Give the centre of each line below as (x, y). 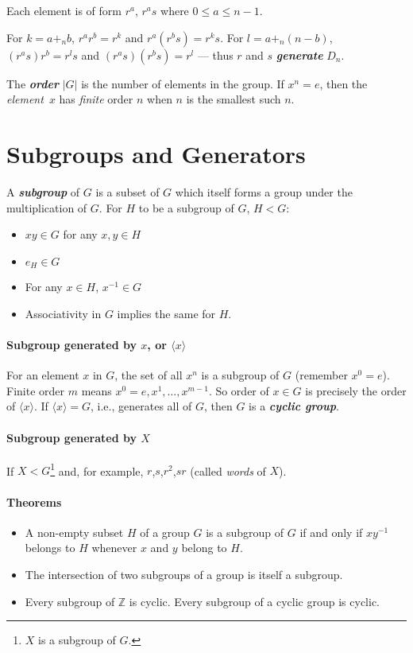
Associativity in (63, 313)
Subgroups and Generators (156, 153)
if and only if (331, 532)
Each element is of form (64, 10)
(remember (321, 375)
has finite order (96, 99)
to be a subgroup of (186, 207)
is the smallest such (234, 99)
